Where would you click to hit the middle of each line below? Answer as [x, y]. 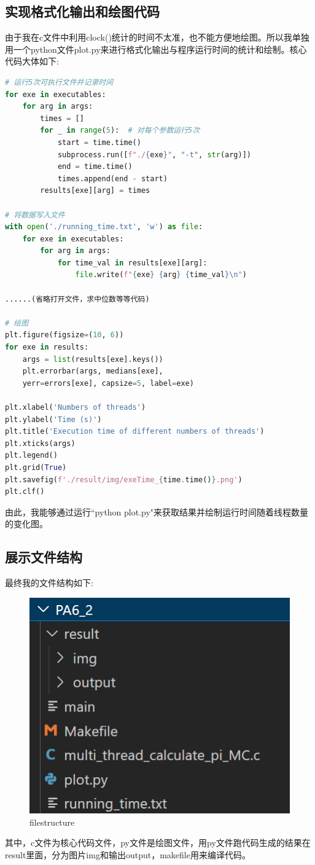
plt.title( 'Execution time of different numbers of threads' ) [135, 432]
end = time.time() [95, 167]
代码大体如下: [32, 61]
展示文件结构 [44, 557]
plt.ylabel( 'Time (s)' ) [53, 419]
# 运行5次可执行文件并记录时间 [59, 82]
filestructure [52, 822]
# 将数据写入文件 [35, 215]
